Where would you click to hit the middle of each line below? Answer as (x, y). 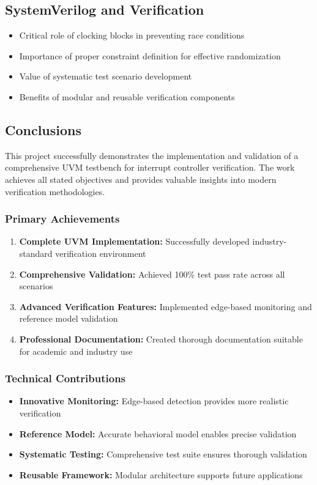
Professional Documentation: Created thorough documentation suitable (161, 339)
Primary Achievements (62, 219)
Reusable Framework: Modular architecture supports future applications (161, 474)
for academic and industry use (76, 351)
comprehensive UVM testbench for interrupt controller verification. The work (150, 167)
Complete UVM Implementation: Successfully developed (134, 241)
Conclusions (43, 129)
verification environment (101, 253)
